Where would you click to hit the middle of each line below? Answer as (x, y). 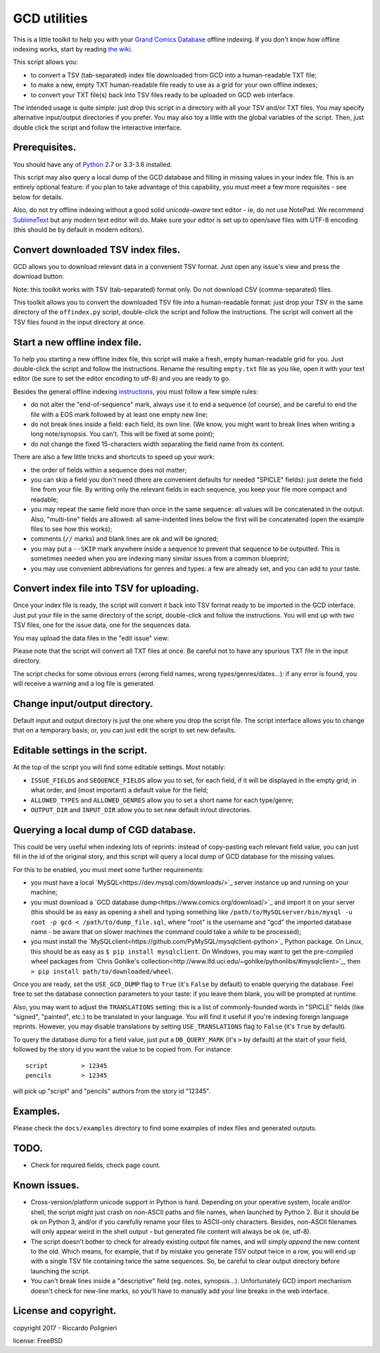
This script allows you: (46, 62)
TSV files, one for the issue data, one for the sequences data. (102, 625)
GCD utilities (50, 18)
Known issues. (46, 1186)
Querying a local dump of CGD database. (104, 830)
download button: (39, 276)
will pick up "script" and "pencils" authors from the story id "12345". (112, 1091)
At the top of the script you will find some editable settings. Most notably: (119, 767)
